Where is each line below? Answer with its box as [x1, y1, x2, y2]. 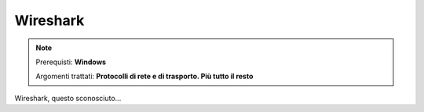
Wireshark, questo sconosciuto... [14, 93, 122, 103]
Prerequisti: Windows [35, 57, 106, 67]
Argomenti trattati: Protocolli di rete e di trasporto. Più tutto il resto [35, 71, 254, 81]
